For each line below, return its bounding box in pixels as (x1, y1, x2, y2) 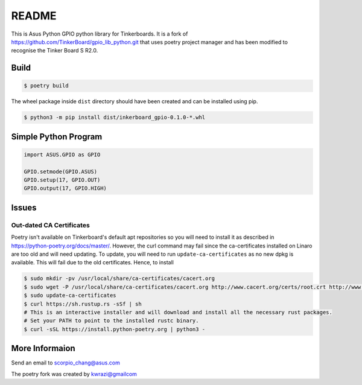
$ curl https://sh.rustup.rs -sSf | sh (24, 301, 142, 307)
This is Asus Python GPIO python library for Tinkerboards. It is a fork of (11, 30, 188, 37)
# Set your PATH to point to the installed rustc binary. (24, 317, 199, 324)
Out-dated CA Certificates (11, 221, 90, 229)
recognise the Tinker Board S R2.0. (11, 47, 98, 54)
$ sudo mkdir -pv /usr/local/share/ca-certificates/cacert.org (24, 275, 215, 282)
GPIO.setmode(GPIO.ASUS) (24, 168, 98, 175)
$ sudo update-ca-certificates (24, 292, 117, 299)
